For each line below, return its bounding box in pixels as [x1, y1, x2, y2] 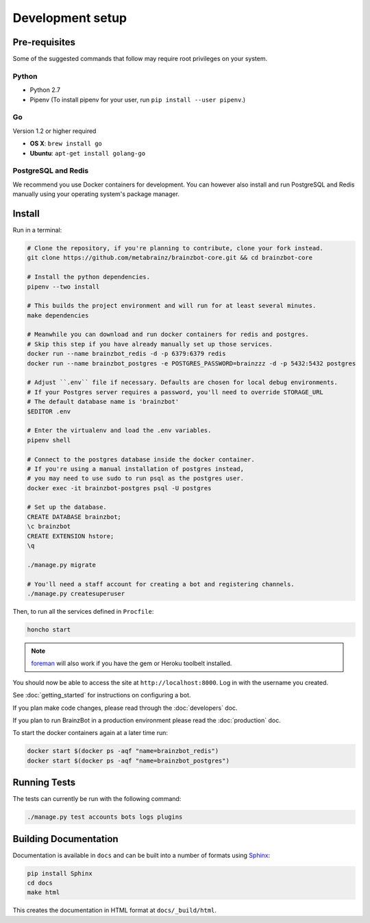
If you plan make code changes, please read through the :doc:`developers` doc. [12, 704, 238, 712]
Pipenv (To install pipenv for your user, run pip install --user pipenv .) [29, 95, 246, 104]
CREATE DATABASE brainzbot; [27, 513, 121, 520]
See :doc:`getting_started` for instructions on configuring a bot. [12, 691, 191, 699]
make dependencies [27, 311, 89, 319]
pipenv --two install [27, 283, 100, 291]
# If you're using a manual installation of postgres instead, [27, 465, 245, 472]
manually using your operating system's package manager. [12, 190, 180, 198]
